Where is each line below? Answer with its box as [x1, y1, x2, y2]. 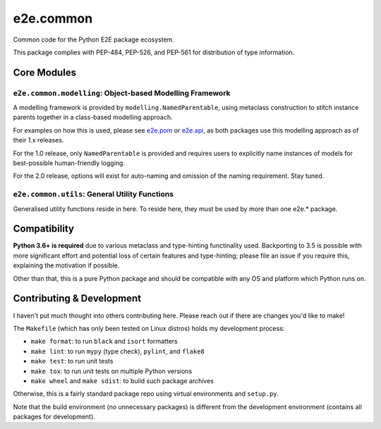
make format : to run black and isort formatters [30, 337, 178, 346]
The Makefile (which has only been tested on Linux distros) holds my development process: [13, 324, 285, 332]
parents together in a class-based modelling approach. [13, 113, 173, 121]
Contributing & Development [13, 293, 141, 305]
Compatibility [13, 223, 74, 235]
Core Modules [13, 66, 77, 78]
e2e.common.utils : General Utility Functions [13, 189, 174, 199]
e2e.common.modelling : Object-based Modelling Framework [13, 88, 231, 98]
